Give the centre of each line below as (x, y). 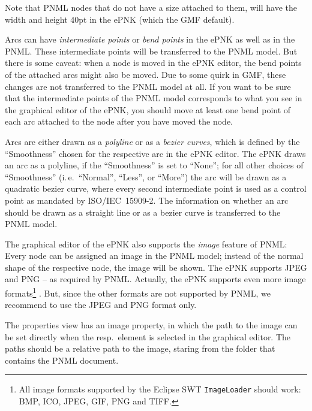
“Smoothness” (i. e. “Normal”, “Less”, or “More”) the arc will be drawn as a (146, 176)
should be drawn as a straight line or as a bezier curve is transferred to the (143, 212)
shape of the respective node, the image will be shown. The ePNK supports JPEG (156, 267)
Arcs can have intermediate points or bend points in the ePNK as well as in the (150, 39)
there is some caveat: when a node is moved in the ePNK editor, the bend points (153, 63)
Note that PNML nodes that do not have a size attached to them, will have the (151, 7)
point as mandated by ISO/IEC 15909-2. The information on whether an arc (147, 200)
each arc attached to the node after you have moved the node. (119, 121)
